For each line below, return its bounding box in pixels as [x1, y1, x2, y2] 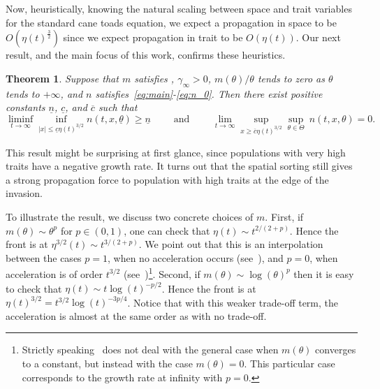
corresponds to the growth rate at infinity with [22, 369, 223, 384]
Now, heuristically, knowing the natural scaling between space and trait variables [6, 1, 352, 15]
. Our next [295, 30, 341, 45]
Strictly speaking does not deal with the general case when [22, 342, 279, 357]
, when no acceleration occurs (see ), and [107, 250, 284, 265]
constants [6, 100, 45, 115]
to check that [6, 281, 62, 295]
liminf [8, 114, 34, 124]
